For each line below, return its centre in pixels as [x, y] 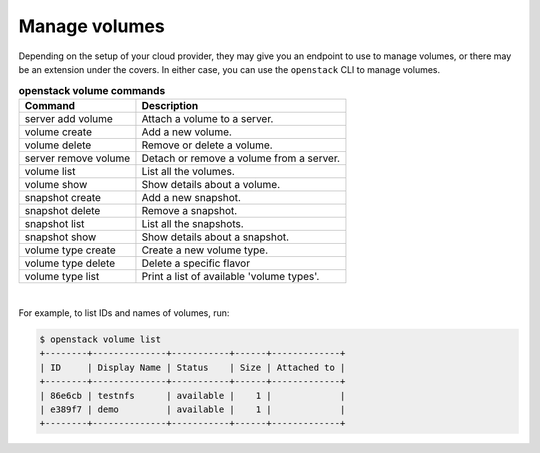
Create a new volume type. [205, 250]
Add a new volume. [186, 132]
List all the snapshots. [192, 223]
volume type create [70, 250]
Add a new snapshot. [191, 197]
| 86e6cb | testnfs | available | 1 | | [192, 395]
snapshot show [60, 237]
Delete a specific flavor [195, 263]
